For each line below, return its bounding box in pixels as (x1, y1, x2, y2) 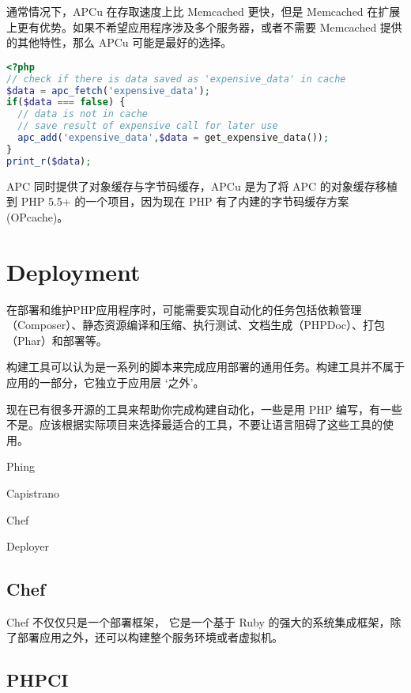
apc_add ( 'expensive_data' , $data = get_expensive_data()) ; (17, 132, 330, 144)
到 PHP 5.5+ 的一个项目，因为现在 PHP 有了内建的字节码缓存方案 (6, 193, 349, 210)
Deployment (6, 255, 141, 287)
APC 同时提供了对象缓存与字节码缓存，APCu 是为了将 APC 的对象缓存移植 (6, 177, 398, 194)
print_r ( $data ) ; (6, 155, 92, 167)
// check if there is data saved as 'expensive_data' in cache (6, 73, 346, 85)
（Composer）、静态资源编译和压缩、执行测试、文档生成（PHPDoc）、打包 (6, 316, 386, 333)
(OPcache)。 (6, 208, 69, 225)
